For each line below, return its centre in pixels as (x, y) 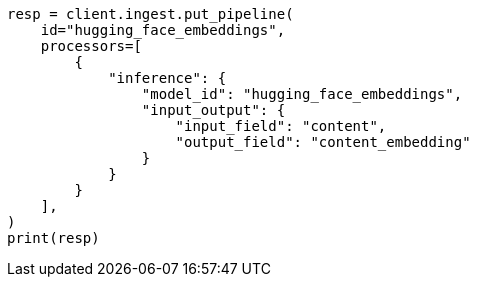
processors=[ (91, 46)
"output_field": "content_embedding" (323, 142)
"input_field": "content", (281, 126)
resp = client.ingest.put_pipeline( (150, 14)
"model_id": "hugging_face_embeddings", (302, 94)
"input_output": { (213, 110)
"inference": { (167, 78)
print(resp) (53, 238)
